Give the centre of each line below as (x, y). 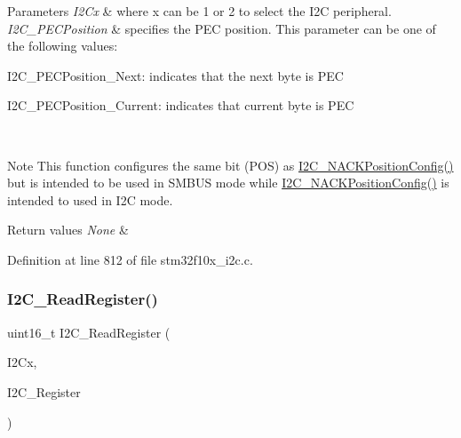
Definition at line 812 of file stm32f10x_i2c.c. (130, 259)
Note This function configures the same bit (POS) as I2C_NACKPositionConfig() (230, 165)
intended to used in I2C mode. (90, 199)
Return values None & (68, 230)
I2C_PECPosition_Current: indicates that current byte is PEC (181, 105)
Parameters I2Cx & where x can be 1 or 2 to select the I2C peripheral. (199, 11)
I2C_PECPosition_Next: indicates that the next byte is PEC (175, 75)
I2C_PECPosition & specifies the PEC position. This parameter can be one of (222, 28)
